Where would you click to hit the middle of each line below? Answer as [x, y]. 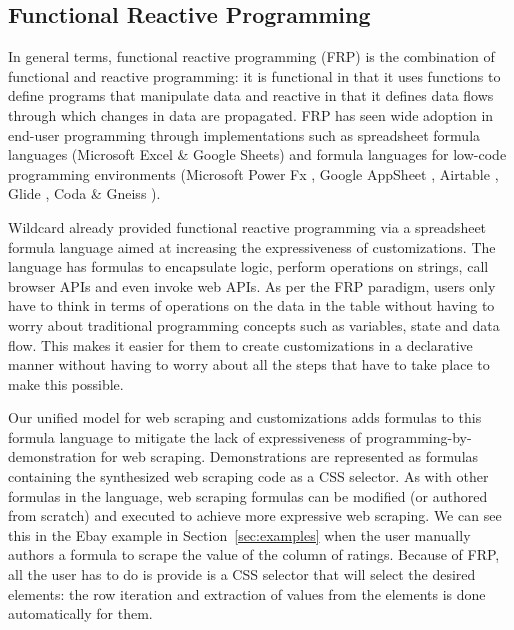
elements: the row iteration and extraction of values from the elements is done [247, 593]
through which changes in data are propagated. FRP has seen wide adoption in [251, 114]
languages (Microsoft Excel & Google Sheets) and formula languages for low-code [257, 154]
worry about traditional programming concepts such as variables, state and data [254, 324]
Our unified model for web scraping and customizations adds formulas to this [245, 417]
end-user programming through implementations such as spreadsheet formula [244, 134]
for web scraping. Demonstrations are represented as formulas [289, 456]
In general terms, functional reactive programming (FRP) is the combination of [251, 56]
